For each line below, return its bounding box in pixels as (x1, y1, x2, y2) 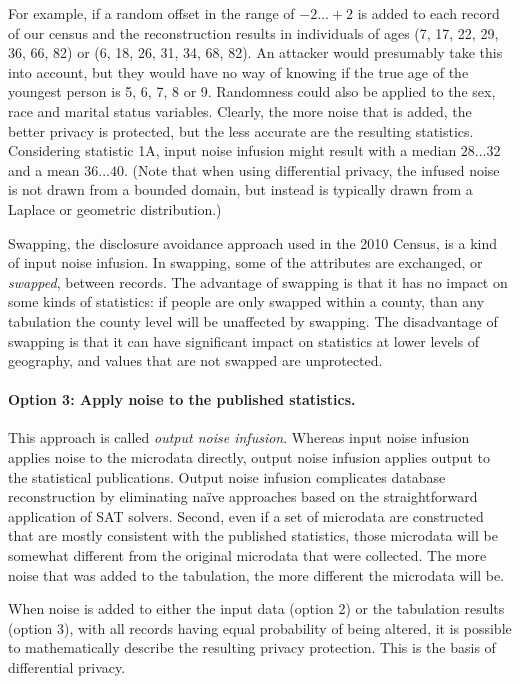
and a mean (8, 159, 80, 180)
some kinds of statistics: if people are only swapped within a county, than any (8, 291, 485, 312)
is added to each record (357, 3, 500, 23)
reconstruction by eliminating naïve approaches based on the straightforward (8, 486, 478, 507)
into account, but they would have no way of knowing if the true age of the (8, 61, 469, 82)
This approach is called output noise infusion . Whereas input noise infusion (8, 427, 470, 448)
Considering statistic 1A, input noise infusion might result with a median (8, 140, 457, 161)
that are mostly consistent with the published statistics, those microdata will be (8, 525, 498, 546)
